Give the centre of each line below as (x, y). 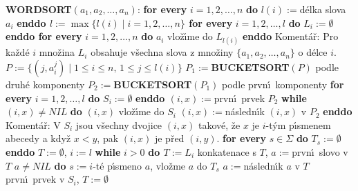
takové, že (219, 124)
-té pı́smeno (117, 165)
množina (57, 52)
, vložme (168, 165)
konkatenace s (227, 151)
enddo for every (44, 36)
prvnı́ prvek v (35, 179)
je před (169, 138)
